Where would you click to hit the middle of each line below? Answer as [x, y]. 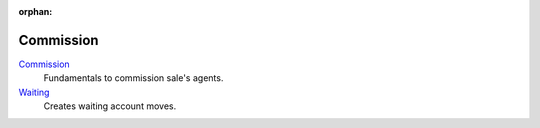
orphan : [35, 11]
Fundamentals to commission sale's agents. [133, 78]
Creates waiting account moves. [110, 106]
